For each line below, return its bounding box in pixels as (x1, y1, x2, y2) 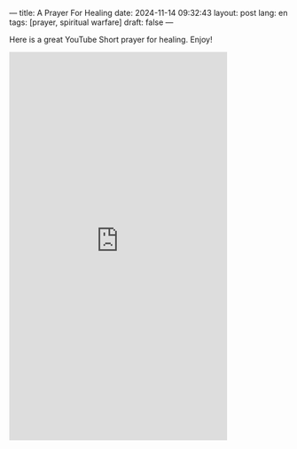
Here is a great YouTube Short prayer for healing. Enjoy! (9, 35, 213, 44)
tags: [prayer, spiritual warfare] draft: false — (9, 17, 174, 28)
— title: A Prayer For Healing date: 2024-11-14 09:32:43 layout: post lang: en (9, 8, 288, 18)
